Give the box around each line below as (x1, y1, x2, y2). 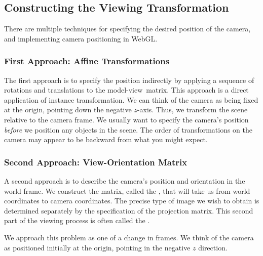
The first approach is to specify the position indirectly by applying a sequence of (4, 74, 254, 85)
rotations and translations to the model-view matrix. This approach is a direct (4, 84, 249, 95)
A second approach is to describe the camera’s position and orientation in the (4, 175, 245, 186)
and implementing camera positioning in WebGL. (4, 33, 158, 44)
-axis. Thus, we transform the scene (137, 104, 248, 115)
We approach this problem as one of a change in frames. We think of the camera (4, 232, 254, 242)
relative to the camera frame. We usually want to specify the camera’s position (4, 114, 249, 124)
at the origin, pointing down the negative (4, 104, 132, 115)
